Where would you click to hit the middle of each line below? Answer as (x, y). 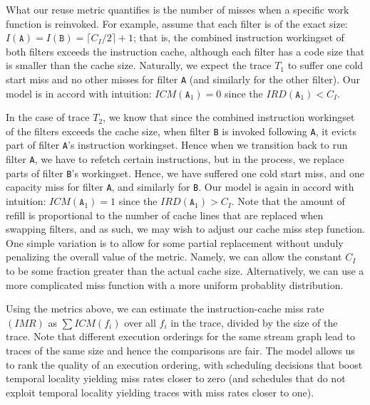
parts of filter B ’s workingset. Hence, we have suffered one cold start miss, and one (185, 173)
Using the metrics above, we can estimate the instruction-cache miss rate (165, 309)
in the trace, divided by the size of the (254, 322)
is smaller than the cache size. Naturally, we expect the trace (139, 65)
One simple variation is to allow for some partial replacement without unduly (175, 242)
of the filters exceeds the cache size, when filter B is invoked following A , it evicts (181, 131)
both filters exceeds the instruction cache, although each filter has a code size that (185, 51)
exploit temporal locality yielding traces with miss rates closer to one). (160, 392)
